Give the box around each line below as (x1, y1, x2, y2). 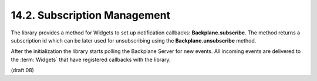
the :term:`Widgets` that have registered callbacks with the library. (11, 56, 171, 63)
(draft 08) (11, 67, 35, 74)
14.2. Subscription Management (11, 9, 170, 22)
